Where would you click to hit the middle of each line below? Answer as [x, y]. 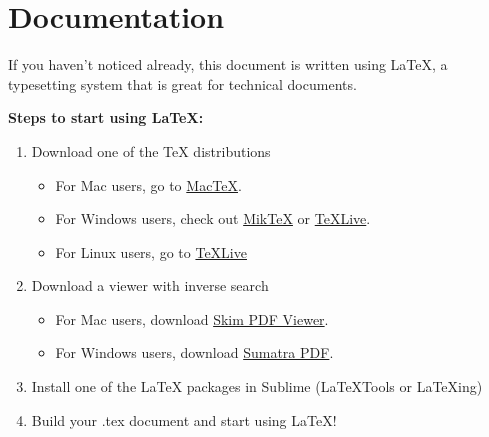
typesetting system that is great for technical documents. [182, 83]
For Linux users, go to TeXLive [151, 251]
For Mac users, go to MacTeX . [148, 184]
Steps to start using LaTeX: [106, 117]
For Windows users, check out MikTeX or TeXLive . [213, 218]
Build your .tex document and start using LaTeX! [184, 419]
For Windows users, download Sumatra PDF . [194, 352]
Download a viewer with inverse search [150, 285]
